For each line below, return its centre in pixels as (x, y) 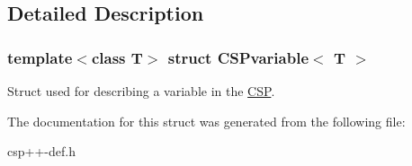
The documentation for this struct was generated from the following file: (206, 121)
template (40, 57)
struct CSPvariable (238, 57)
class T (117, 57)
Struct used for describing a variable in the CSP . (141, 91)
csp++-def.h (41, 151)
